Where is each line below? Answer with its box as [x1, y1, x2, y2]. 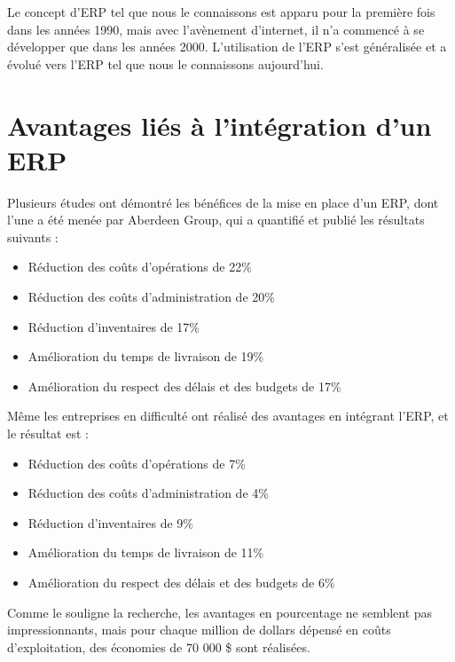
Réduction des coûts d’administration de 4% [27, 484, 269, 502]
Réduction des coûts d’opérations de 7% [27, 453, 246, 472]
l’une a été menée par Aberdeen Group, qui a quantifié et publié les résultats [7, 210, 425, 229]
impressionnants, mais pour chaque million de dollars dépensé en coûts [7, 620, 391, 639]
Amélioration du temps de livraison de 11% [27, 543, 264, 562]
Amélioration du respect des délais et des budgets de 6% [27, 573, 335, 591]
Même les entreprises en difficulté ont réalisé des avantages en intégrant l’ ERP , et [7, 406, 449, 425]
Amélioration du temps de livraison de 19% [27, 347, 264, 366]
